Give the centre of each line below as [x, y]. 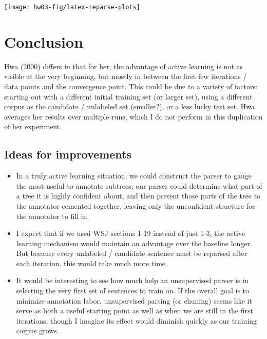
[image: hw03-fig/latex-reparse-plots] [72, 7]
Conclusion [44, 41]
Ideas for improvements [68, 154]
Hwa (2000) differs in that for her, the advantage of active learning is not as [124, 66]
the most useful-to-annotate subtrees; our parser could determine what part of [139, 185]
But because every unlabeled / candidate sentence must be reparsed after [132, 253]
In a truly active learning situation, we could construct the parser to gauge [134, 176]
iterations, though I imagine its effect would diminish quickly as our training [137, 320]
